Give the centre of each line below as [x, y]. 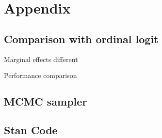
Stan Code [31, 130]
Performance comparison [40, 75]
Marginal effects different [41, 59]
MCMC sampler [46, 101]
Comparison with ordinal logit [81, 38]
